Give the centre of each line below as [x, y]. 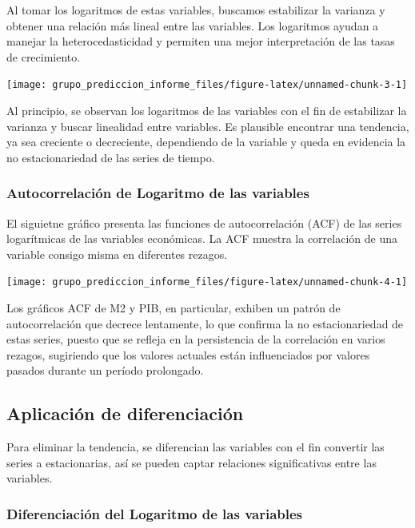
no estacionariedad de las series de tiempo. [111, 157]
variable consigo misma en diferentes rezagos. [117, 254]
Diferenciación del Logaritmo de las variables [154, 513]
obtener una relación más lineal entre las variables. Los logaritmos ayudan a [193, 25]
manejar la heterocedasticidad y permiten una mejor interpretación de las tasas [201, 41]
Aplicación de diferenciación [125, 413]
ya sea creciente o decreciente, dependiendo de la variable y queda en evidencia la [206, 142]
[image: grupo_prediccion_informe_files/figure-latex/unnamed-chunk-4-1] [207, 282]
